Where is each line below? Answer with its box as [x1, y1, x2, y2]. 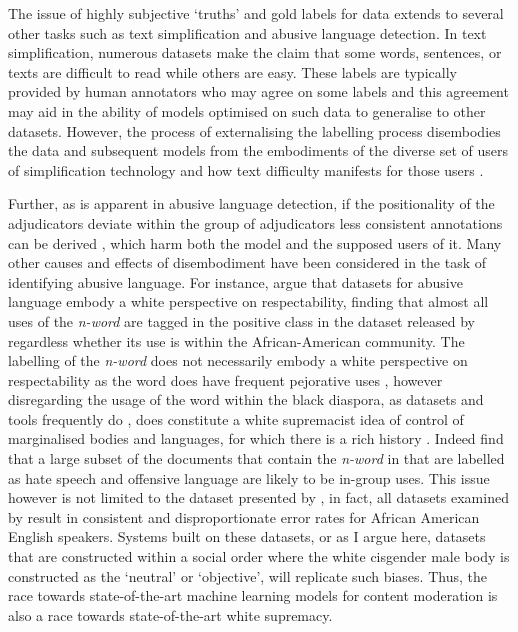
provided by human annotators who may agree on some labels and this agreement [8, 81, 509, 102]
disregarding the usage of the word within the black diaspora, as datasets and [8, 389, 484, 410]
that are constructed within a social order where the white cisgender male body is [8, 546, 510, 567]
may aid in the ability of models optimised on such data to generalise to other [8, 100, 486, 121]
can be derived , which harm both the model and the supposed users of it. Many [8, 232, 502, 253]
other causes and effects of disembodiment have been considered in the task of [8, 252, 487, 273]
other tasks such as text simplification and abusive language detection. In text [8, 22, 487, 43]
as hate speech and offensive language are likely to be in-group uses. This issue [8, 467, 490, 488]
